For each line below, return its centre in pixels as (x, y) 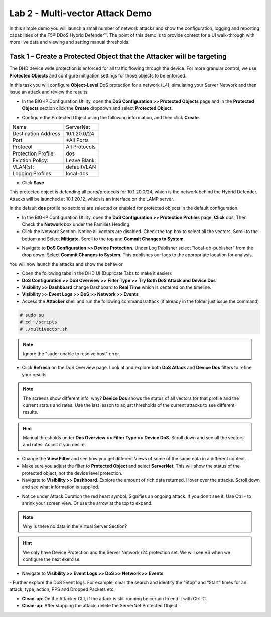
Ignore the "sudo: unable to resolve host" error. (72, 354)
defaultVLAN (81, 167)
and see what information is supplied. (61, 487)
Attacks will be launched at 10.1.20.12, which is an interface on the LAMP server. (92, 199)
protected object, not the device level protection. (72, 473)
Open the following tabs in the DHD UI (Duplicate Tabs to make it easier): (97, 273)
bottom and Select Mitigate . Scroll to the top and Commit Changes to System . (103, 239)
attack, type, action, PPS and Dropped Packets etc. (62, 589)
